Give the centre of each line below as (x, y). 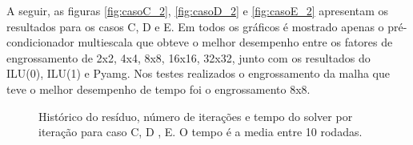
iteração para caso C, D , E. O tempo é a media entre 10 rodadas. (200, 132)
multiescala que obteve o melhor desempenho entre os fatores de (235, 42)
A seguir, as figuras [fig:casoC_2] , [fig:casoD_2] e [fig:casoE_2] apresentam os (198, 10)
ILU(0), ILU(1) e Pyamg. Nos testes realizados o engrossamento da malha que (198, 73)
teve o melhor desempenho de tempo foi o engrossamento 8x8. (158, 89)
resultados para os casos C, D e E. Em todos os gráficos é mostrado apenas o (195, 26)
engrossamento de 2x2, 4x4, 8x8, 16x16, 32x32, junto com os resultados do (188, 57)
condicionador (40, 42)
